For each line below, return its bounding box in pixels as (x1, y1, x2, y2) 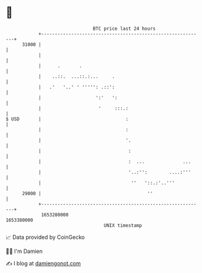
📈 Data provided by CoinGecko (5, 233, 85, 241)
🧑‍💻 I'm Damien (5, 247, 43, 255)
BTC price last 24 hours (92, 26, 156, 32)
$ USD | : (5, 116, 129, 122)
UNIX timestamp (103, 222, 142, 229)
